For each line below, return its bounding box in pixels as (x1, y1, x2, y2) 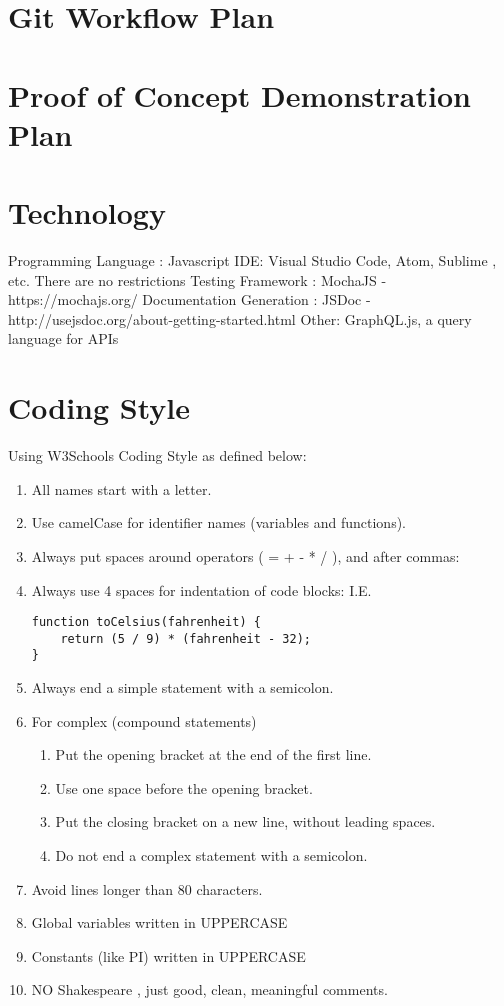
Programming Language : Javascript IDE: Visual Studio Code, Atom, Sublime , (8, 250, 497, 271)
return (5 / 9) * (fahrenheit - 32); (60, 631, 311, 646)
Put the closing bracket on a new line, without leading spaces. (55, 811, 436, 832)
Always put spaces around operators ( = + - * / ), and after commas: (31, 545, 460, 566)
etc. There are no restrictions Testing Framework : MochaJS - (8, 269, 387, 290)
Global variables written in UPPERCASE (31, 912, 288, 933)
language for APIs (8, 328, 119, 349)
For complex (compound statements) (31, 710, 257, 731)
